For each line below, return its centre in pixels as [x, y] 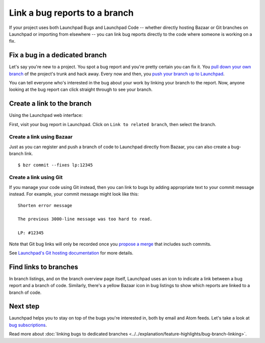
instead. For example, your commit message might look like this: [74, 194]
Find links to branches [44, 267]
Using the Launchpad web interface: [46, 115]
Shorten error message [45, 205]
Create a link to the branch [50, 104]
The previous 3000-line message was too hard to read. [85, 219]
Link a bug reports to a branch [71, 13]
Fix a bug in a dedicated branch [58, 55]
